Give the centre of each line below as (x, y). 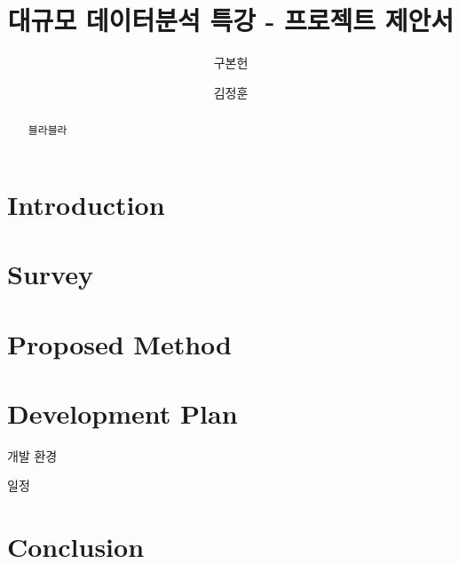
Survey (50, 274)
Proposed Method (119, 343)
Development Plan (123, 413)
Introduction (86, 204)
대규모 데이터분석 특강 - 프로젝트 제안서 (231, 20)
